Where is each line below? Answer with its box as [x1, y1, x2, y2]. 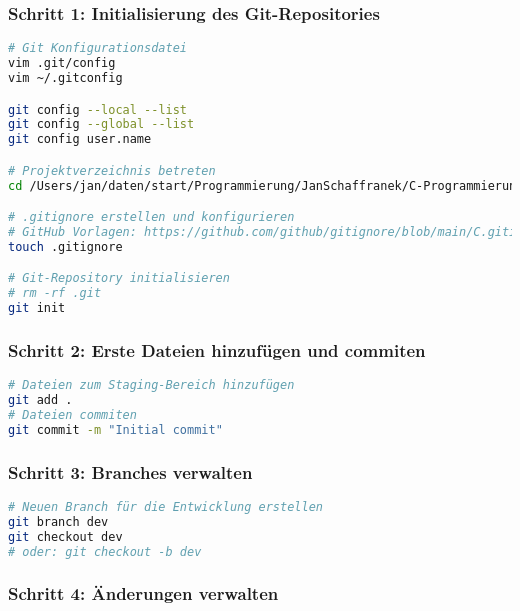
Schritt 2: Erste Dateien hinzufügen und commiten [8, 338, 426, 363]
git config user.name [8, 132, 152, 147]
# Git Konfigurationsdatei [8, 41, 187, 56]
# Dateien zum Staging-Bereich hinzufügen [8, 378, 295, 393]
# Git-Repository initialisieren [8, 271, 230, 286]
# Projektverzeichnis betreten [8, 163, 216, 178]
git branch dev [8, 514, 109, 529]
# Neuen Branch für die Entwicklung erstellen [8, 500, 323, 515]
